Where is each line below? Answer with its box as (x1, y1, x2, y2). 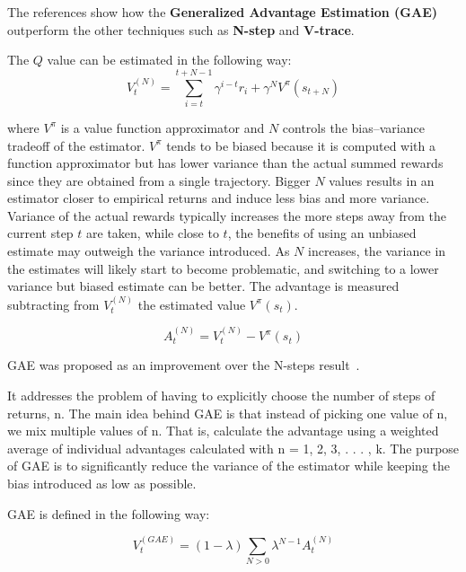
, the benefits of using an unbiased (227, 224, 417, 242)
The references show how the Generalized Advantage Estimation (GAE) (7, 3, 437, 21)
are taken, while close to (86, 224, 219, 242)
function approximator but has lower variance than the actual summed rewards (7, 154, 444, 172)
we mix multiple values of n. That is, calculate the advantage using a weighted (7, 421, 439, 440)
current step (7, 224, 74, 242)
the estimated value (137, 295, 246, 313)
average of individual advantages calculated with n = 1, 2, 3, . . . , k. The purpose (7, 438, 460, 457)
